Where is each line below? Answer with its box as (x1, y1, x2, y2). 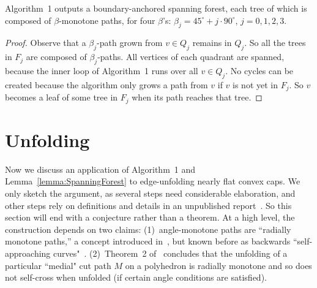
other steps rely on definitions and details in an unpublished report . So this (5, 199, 292, 211)
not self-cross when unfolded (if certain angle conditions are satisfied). (5, 271, 267, 284)
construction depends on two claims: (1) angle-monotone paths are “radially (5, 222, 291, 235)
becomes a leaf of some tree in (5, 91, 118, 104)
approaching (5, 246, 51, 259)
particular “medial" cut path (5, 259, 111, 271)
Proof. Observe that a (5, 36, 86, 49)
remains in (192, 36, 232, 49)
